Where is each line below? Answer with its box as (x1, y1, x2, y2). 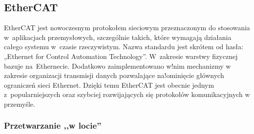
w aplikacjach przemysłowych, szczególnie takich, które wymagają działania (4, 32, 232, 42)
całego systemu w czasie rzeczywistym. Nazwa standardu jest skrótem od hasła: (4, 41, 243, 52)
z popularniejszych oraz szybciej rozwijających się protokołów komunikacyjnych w (4, 89, 250, 99)
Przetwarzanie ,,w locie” (4, 119, 102, 132)
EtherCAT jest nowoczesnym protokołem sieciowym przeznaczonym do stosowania (4, 22, 250, 33)
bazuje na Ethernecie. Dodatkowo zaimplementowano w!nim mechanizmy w (4, 60, 231, 71)
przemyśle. (4, 98, 35, 109)
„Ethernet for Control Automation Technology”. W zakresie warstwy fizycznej (4, 51, 238, 61)
